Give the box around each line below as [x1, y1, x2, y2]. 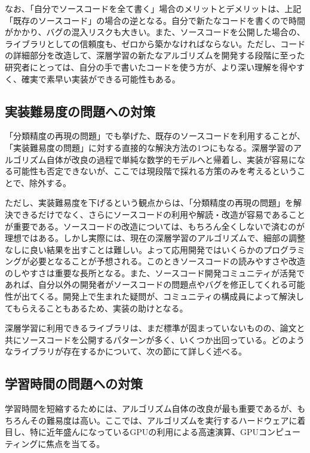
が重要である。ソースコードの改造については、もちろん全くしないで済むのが [5, 220, 305, 232]
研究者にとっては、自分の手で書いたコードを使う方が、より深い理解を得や [5, 60, 297, 73]
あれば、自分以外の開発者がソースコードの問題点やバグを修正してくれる [5, 278, 288, 291]
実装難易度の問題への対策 [5, 101, 155, 120]
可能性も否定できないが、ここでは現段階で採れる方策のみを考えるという [13, 165, 297, 177]
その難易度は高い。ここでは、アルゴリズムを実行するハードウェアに [29, 414, 297, 426]
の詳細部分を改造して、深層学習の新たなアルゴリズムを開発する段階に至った [5, 49, 305, 61]
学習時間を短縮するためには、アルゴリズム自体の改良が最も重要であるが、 [5, 402, 297, 415]
